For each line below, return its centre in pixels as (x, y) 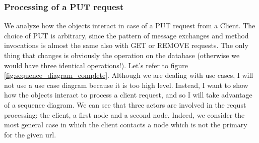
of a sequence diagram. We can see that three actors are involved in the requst (125, 104)
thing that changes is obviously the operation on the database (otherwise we (122, 55)
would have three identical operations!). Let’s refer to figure (96, 65)
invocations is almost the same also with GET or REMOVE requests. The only (126, 45)
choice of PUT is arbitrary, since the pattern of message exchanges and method (126, 35)
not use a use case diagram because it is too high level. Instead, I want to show (126, 85)
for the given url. (30, 134)
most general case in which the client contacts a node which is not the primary (126, 125)
